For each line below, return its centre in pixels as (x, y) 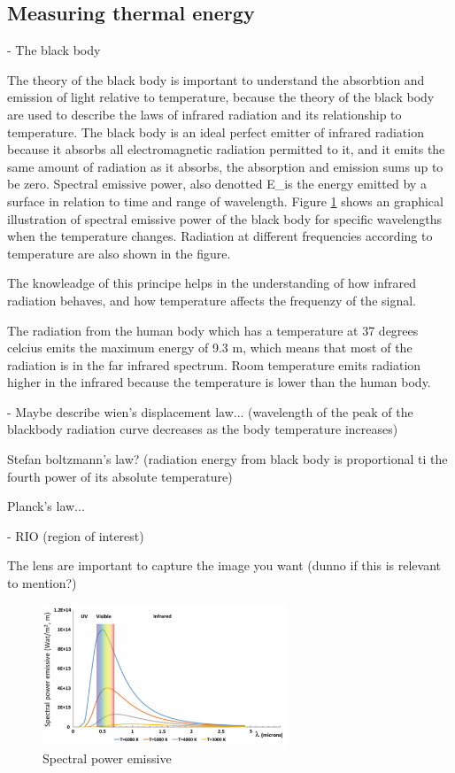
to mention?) (42, 583)
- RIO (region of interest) (76, 535)
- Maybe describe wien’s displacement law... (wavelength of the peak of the (210, 411)
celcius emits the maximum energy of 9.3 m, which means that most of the (210, 348)
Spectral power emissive (107, 758)
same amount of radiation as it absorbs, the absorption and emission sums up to (225, 166)
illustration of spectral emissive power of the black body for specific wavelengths (224, 218)
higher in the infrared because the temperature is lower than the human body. (219, 382)
